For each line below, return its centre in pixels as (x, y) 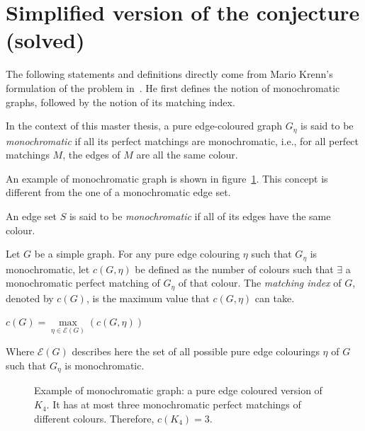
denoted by (30, 298)
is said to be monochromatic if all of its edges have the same (200, 215)
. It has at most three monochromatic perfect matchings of (174, 404)
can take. (275, 298)
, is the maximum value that (148, 298)
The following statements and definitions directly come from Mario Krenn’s (169, 74)
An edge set (32, 215)
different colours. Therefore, (94, 418)
